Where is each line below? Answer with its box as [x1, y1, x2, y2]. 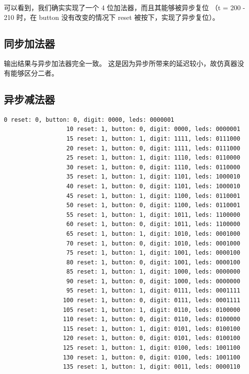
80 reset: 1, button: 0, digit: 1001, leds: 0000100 [66, 259, 240, 266]
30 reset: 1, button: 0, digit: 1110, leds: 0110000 [66, 163, 240, 171]
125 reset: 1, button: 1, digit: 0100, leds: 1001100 [63, 344, 240, 352]
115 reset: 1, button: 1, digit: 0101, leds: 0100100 [63, 325, 240, 332]
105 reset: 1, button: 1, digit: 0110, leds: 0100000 [63, 306, 240, 313]
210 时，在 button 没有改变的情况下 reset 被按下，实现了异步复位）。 [4, 12, 219, 22]
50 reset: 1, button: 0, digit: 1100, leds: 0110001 [66, 202, 240, 209]
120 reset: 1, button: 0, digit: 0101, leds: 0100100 [63, 335, 240, 342]
